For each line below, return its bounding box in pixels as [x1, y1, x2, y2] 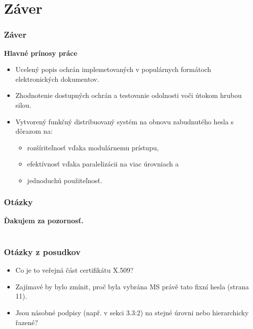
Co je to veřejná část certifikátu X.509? [15, 265, 134, 275]
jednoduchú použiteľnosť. [27, 175, 102, 185]
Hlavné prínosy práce [4, 47, 77, 58]
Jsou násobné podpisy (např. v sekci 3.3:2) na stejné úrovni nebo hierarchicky [15, 307, 249, 317]
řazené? [15, 317, 38, 327]
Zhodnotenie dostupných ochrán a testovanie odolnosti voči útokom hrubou [15, 90, 242, 100]
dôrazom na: [15, 126, 53, 136]
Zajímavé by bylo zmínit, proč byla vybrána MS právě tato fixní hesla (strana [15, 281, 249, 291]
